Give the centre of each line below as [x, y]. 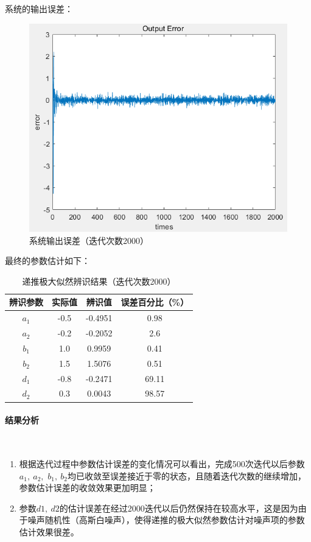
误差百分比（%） [155, 302]
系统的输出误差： [39, 9]
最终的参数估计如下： [47, 261]
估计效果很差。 [49, 531]
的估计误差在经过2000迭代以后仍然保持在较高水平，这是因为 [179, 508]
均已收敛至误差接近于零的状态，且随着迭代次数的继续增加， [187, 475]
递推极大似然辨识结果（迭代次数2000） [99, 281]
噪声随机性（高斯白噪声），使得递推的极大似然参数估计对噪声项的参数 [166, 520]
